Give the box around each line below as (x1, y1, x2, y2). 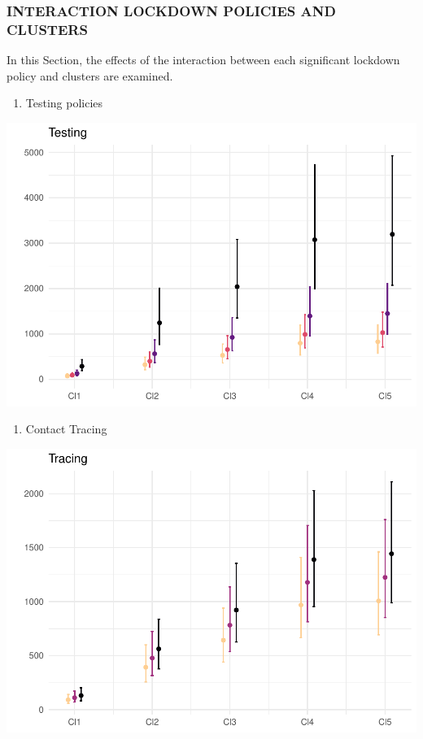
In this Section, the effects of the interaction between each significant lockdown (7, 51, 400, 68)
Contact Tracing (25, 420, 107, 437)
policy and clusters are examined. (7, 67, 173, 84)
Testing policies (25, 94, 103, 111)
